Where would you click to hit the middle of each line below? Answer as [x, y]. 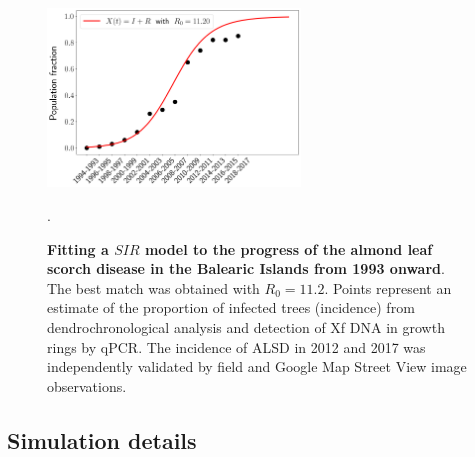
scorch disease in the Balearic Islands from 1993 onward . [246, 268]
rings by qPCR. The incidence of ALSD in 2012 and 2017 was [236, 346]
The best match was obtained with [153, 287]
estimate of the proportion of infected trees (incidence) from [231, 307]
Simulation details [102, 439]
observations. [87, 385]
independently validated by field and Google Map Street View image [257, 366]
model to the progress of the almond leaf [288, 248]
